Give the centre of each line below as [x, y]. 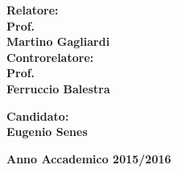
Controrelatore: [50, 57]
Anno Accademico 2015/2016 [89, 158]
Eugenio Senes [47, 132]
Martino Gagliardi [58, 41]
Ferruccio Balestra [58, 88]
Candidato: [38, 115]
